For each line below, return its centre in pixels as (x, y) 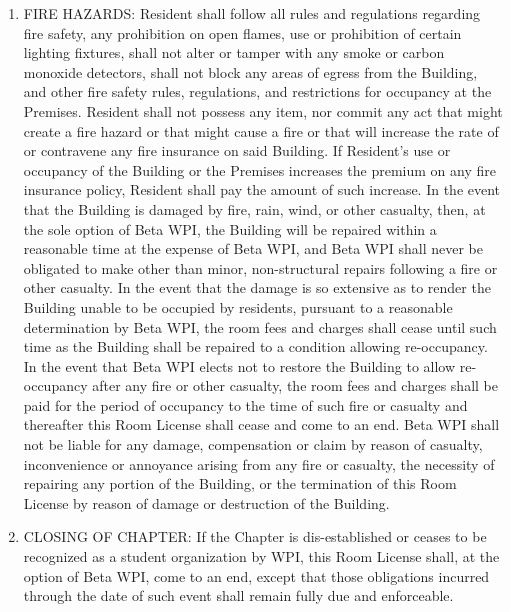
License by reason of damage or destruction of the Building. (206, 502)
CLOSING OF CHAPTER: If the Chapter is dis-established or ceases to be (255, 536)
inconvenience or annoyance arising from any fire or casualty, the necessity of (259, 463)
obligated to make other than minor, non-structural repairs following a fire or (260, 267)
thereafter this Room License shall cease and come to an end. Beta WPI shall (261, 424)
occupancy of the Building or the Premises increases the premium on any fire (260, 169)
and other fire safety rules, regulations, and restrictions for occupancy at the (257, 91)
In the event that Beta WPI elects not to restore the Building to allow (239, 365)
